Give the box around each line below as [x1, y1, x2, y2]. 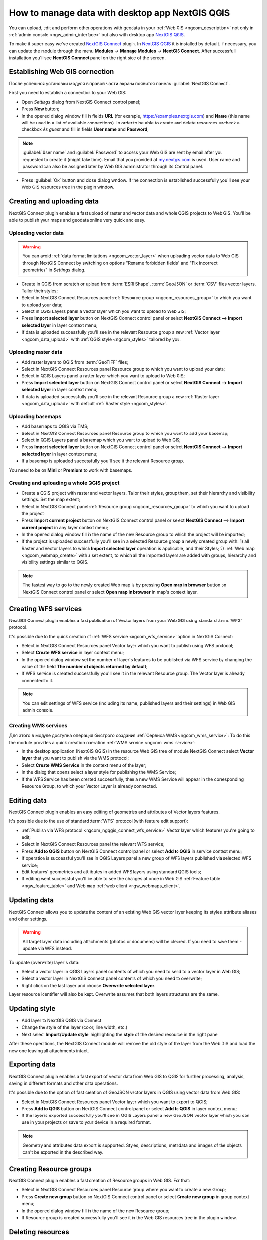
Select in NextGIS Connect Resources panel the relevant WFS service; [21, 841, 165, 847]
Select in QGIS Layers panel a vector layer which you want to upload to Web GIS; [21, 309, 186, 314]
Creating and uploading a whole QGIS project [9, 479, 120, 486]
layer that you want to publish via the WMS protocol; [21, 755, 129, 761]
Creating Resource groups [9, 1165, 92, 1173]
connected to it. [21, 677, 54, 683]
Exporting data [9, 1060, 56, 1069]
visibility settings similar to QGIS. [21, 559, 89, 565]
